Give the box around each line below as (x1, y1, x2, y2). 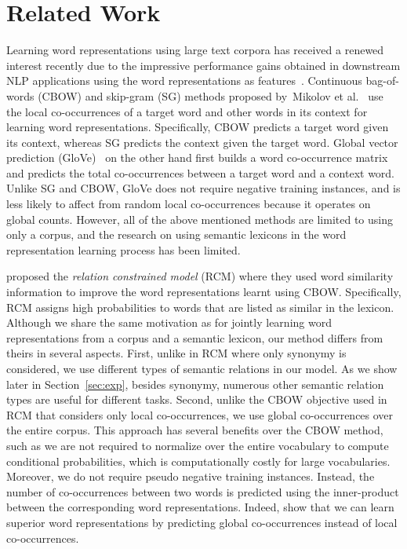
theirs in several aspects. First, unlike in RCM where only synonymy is (6, 345, 347, 361)
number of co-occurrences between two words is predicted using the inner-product (6, 483, 399, 500)
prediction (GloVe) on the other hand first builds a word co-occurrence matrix (6, 149, 388, 166)
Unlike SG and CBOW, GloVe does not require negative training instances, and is (6, 180, 401, 196)
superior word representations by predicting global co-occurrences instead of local (6, 514, 398, 530)
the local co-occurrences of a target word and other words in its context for (6, 103, 368, 119)
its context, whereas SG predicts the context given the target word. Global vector (6, 134, 398, 150)
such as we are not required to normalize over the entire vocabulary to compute (6, 437, 389, 453)
